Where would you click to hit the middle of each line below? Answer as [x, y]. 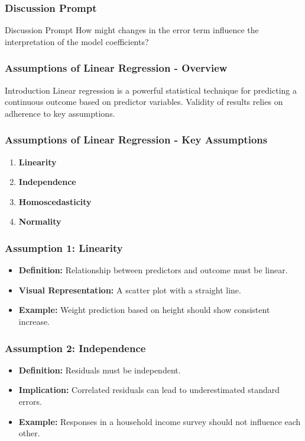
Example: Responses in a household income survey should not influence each [160, 421]
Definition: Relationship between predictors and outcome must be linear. [153, 270]
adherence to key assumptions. [60, 113]
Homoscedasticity [55, 201]
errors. [30, 401]
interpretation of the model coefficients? [77, 41]
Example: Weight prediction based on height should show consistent [144, 310]
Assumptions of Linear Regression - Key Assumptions [136, 140]
